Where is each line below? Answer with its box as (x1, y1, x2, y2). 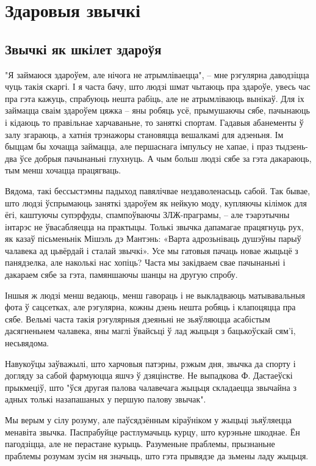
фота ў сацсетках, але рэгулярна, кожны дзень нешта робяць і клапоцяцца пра (5, 300, 296, 313)
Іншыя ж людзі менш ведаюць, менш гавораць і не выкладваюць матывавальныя (5, 288, 305, 301)
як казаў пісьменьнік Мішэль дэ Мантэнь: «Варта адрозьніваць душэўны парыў (5, 232, 301, 245)
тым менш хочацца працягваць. (5, 164, 121, 177)
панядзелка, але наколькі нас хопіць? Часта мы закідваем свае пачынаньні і (5, 256, 285, 269)
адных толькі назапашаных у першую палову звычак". (5, 393, 206, 406)
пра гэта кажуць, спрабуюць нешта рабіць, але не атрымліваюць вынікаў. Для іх (5, 92, 304, 104)
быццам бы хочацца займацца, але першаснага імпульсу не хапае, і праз (5, 140, 273, 153)
